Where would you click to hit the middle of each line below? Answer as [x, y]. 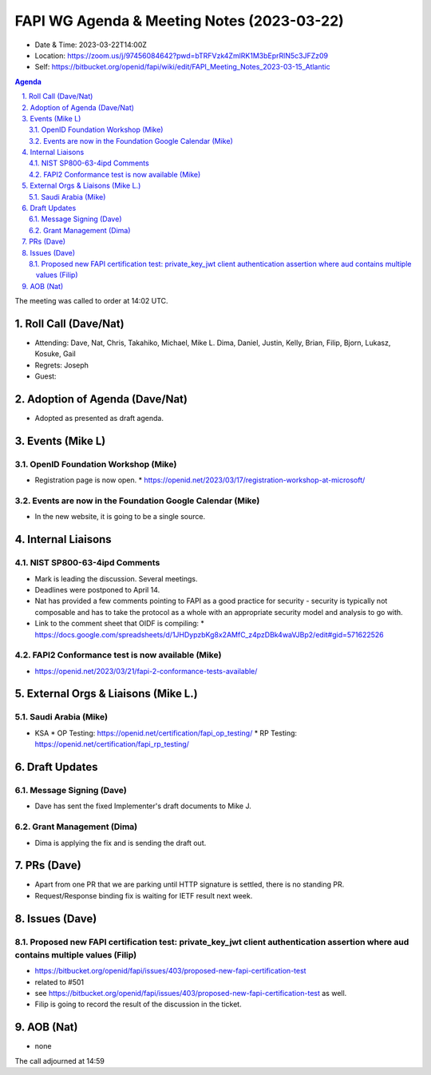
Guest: [45, 376]
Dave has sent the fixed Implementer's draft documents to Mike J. [143, 806]
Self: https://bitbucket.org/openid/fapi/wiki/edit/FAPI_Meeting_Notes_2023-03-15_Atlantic [182, 67]
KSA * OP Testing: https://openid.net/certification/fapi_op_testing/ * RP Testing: [166, 733]
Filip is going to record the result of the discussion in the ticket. [138, 1004]
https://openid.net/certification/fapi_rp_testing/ [112, 744]
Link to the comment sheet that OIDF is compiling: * [120, 624]
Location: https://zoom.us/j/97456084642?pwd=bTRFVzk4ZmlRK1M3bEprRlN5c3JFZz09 [182, 55]
